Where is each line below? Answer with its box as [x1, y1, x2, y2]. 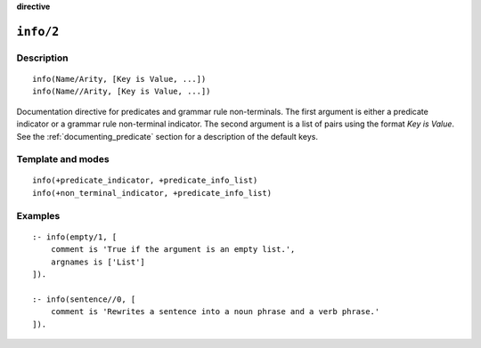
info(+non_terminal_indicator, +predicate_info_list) [32, 188, 272, 198]
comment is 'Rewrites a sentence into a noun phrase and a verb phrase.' [50, 307, 380, 317]
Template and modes [16, 153, 110, 166]
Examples [16, 209, 61, 222]
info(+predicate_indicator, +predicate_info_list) [32, 175, 258, 186]
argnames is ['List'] [50, 256, 146, 267]
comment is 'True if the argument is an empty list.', [50, 245, 296, 255]
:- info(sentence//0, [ [32, 294, 136, 304]
